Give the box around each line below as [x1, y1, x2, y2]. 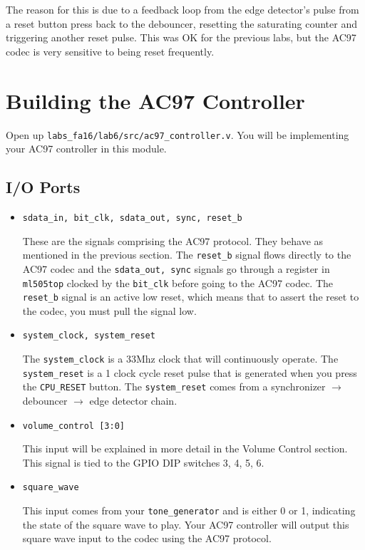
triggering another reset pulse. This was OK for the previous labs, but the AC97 [6, 30, 356, 45]
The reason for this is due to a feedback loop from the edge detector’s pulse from [6, 2, 359, 16]
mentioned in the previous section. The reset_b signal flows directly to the [22, 247, 351, 262]
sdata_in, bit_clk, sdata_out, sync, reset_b [22, 212, 242, 223]
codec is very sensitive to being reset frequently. [6, 43, 215, 58]
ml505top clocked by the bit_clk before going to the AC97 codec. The [22, 275, 334, 290]
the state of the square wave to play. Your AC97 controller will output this [22, 517, 349, 531]
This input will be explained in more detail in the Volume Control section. [22, 441, 348, 456]
